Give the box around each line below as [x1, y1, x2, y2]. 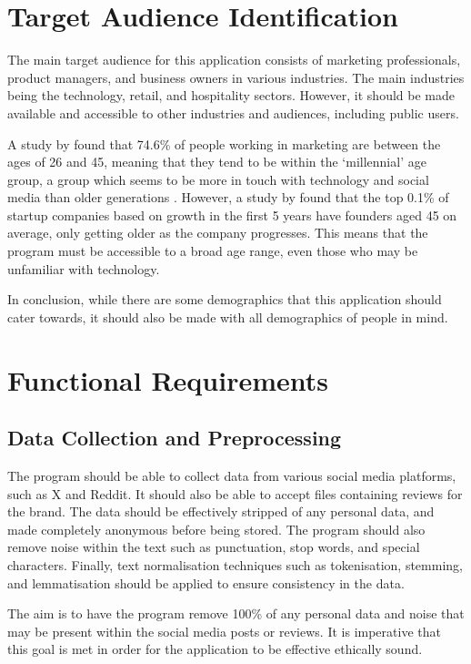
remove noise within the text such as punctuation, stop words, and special [7, 537, 420, 557]
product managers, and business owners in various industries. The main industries [7, 67, 465, 87]
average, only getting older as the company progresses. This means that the [7, 223, 428, 242]
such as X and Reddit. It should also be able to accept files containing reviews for [7, 484, 463, 503]
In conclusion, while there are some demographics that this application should [7, 290, 442, 309]
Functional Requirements [7, 361, 328, 398]
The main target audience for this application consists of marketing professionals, [7, 50, 461, 69]
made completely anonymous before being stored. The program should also [7, 519, 426, 538]
